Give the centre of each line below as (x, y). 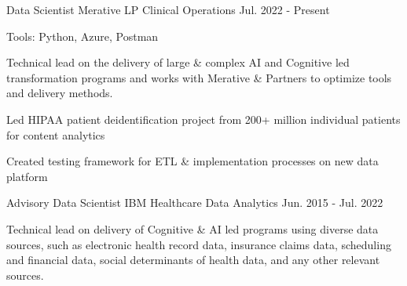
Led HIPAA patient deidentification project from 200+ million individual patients (203, 119)
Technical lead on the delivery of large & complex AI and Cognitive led (178, 62)
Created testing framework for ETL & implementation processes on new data (192, 161)
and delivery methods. (60, 93)
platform (27, 176)
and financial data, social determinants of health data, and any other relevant (193, 260)
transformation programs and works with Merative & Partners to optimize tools (199, 77)
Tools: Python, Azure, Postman (82, 36)
